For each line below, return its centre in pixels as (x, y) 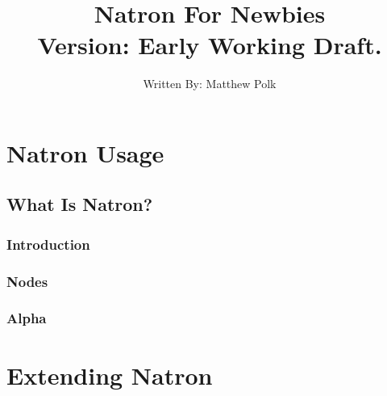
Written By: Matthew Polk (210, 84)
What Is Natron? (80, 204)
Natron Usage (85, 152)
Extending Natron (110, 375)
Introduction (48, 244)
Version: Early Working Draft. (210, 45)
